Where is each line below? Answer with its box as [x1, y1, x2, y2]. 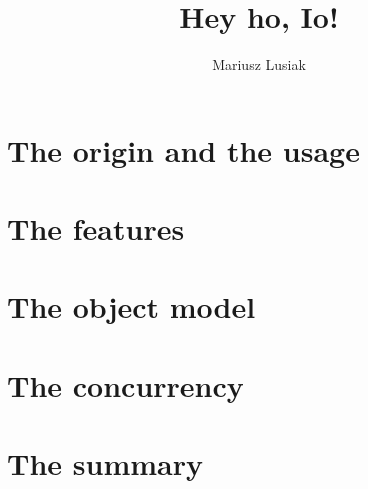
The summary [7, 443, 203, 484]
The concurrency [7, 364, 244, 405]
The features [7, 208, 185, 249]
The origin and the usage [7, 129, 360, 170]
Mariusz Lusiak [212, 54, 306, 75]
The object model [7, 286, 256, 327]
